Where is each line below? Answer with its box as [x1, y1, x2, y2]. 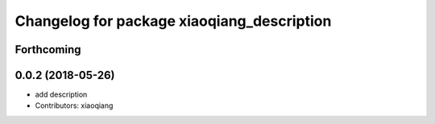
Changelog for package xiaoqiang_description [14, 12, 332, 30]
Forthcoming [14, 43, 81, 56]
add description [35, 89, 88, 100]
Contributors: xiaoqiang [35, 101, 114, 110]
